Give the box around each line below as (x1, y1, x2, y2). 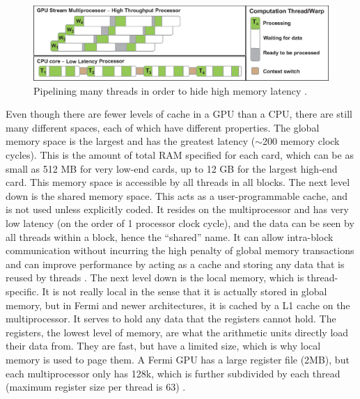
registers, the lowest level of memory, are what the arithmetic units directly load (6, 324, 349, 339)
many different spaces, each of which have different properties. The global (6, 120, 320, 134)
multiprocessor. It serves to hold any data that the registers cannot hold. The (6, 311, 336, 326)
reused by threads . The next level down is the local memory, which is (6, 270, 304, 285)
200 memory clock (263, 134, 340, 148)
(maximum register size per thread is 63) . (6, 380, 186, 394)
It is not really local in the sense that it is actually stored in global (42, 283, 327, 298)
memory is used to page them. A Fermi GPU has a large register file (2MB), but (6, 352, 350, 366)
